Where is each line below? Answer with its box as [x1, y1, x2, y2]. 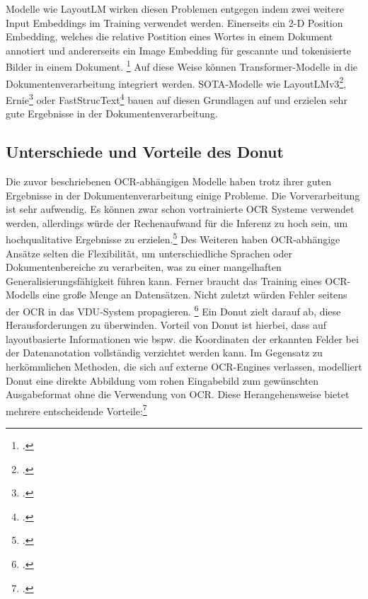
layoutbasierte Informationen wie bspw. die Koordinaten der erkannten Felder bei [6, 331, 359, 346]
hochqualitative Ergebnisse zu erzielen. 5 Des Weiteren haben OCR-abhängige [6, 230, 340, 246]
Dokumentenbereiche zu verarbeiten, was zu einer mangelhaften [6, 260, 282, 274]
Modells [6, 287, 40, 302]
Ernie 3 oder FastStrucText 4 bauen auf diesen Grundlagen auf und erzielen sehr [6, 90, 347, 107]
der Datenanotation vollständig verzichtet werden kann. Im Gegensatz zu [6, 345, 323, 360]
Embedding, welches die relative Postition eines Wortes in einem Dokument [6, 29, 333, 44]
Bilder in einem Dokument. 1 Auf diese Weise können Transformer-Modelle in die [6, 57, 358, 74]
